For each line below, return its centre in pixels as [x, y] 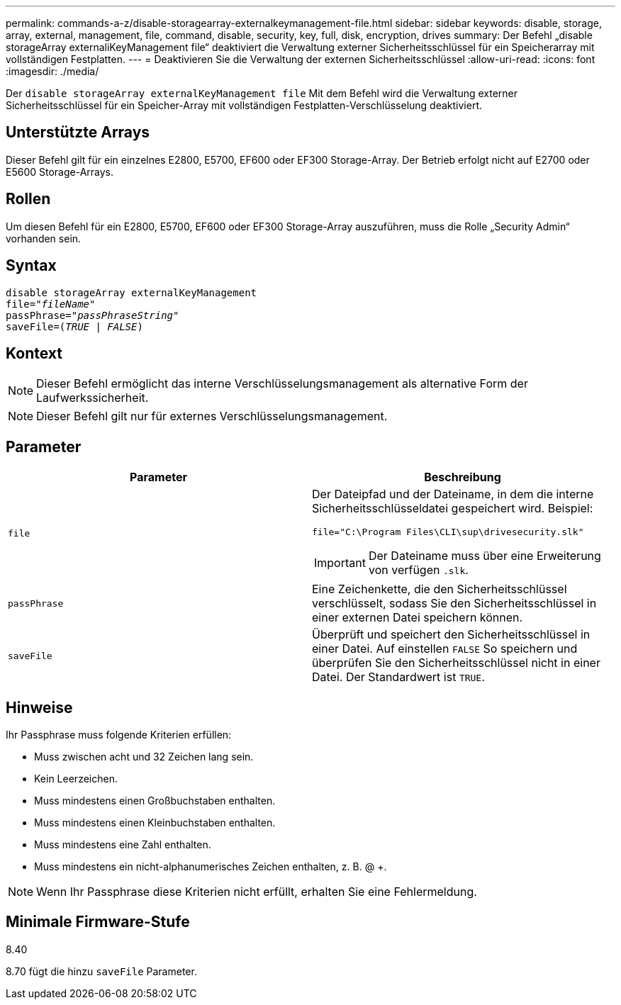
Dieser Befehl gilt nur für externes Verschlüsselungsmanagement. [212, 416]
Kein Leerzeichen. [76, 779]
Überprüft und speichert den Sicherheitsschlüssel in [451, 635]
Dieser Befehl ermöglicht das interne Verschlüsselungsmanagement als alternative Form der [282, 384]
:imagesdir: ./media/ [52, 71]
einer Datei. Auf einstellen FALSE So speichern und [445, 649]
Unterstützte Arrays [78, 133]
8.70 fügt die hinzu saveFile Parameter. [101, 971]
